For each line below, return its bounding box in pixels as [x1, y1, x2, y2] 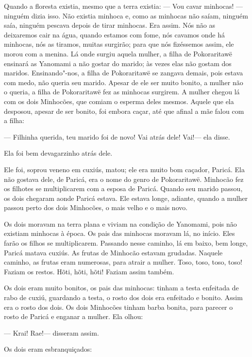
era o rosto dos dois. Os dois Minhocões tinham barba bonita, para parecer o [4, 302, 233, 312]
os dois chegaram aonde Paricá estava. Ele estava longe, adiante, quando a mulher [4, 193, 248, 203]
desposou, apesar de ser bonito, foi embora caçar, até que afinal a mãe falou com [4, 106, 244, 116]
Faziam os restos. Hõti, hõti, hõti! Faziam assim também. [4, 266, 174, 276]
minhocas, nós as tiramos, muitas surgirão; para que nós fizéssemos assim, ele [4, 39, 234, 49]
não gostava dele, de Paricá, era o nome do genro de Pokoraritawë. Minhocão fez [4, 174, 244, 184]
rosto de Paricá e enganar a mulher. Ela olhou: [4, 311, 143, 321]
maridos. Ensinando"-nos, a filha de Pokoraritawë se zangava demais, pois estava [4, 68, 243, 78]
